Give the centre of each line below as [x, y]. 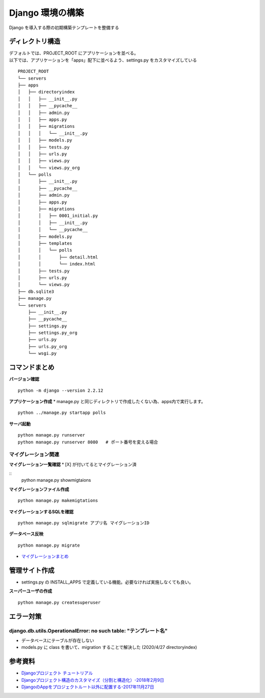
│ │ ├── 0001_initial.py [58, 216]
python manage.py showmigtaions [56, 480]
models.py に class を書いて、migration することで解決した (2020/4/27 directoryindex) [109, 647]
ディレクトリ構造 [35, 42]
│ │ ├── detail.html [58, 257]
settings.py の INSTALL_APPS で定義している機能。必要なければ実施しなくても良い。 [107, 582]
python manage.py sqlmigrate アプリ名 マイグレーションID [84, 523]
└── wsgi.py [42, 353]
